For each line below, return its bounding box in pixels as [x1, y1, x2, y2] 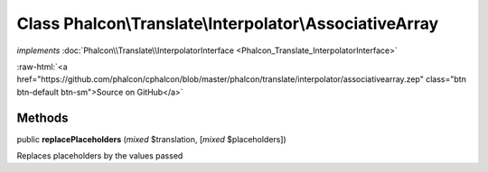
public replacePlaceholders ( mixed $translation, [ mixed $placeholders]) [16, 133, 286, 144]
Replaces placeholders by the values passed [16, 150, 183, 161]
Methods [16, 110, 69, 125]
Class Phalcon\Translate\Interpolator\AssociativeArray [16, 14, 439, 33]
